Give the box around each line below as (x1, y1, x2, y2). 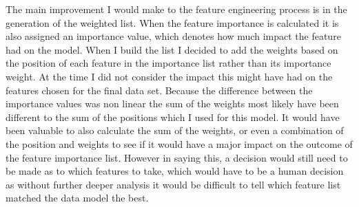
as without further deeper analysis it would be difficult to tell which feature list (6, 177, 341, 191)
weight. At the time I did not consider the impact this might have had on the (6, 69, 333, 83)
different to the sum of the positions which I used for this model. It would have (6, 109, 340, 124)
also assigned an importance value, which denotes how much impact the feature (6, 29, 341, 43)
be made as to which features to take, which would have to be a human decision (6, 164, 344, 178)
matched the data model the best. (6, 190, 149, 205)
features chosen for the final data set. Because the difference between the (6, 83, 313, 97)
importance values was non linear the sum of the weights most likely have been (6, 96, 339, 111)
